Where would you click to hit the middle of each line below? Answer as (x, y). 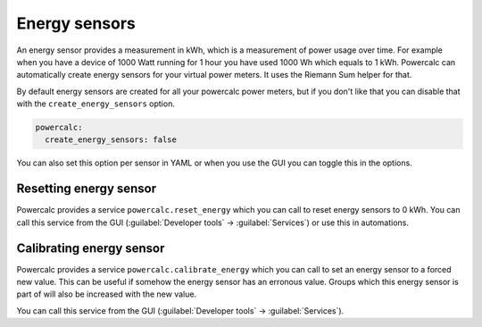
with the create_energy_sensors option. (96, 104)
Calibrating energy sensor (91, 248)
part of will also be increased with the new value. (106, 294)
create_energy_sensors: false (111, 140)
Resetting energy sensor (87, 189)
